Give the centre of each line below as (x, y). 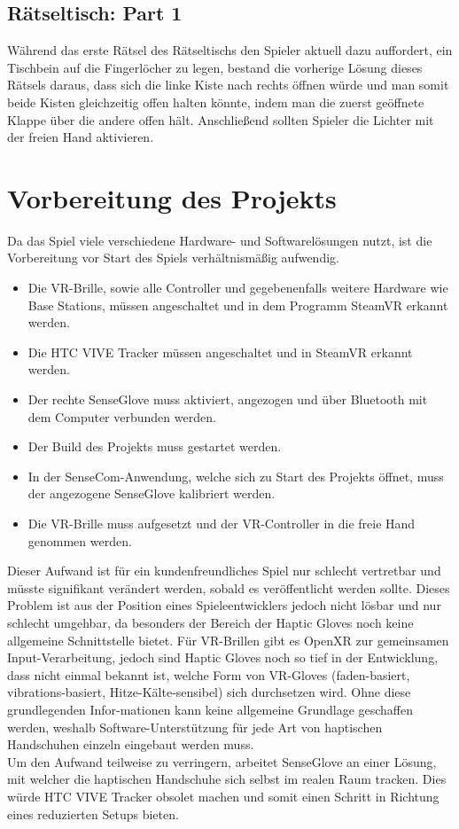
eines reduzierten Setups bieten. (93, 813)
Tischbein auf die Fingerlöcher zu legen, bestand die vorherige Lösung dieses (215, 67)
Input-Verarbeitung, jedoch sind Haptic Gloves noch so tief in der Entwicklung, (223, 657)
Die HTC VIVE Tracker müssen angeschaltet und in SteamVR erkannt (220, 352)
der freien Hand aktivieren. (81, 137)
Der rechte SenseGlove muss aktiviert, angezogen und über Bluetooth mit (228, 399)
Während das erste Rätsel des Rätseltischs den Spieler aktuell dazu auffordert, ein (230, 50)
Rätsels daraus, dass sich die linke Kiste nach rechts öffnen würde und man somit (228, 85)
